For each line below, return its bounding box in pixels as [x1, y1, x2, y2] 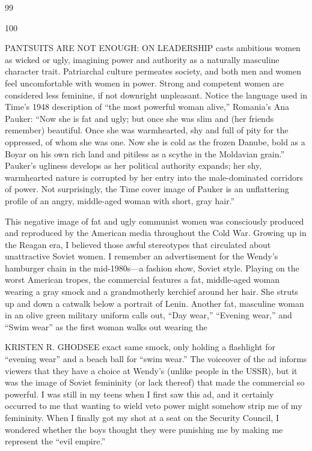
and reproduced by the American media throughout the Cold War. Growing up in [5, 226, 307, 239]
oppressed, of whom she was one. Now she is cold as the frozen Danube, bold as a [5, 135, 305, 148]
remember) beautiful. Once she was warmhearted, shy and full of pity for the [5, 124, 289, 136]
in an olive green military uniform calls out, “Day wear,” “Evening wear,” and [5, 309, 292, 321]
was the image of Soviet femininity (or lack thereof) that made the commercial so [5, 376, 305, 389]
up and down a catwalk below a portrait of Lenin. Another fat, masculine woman [5, 297, 304, 309]
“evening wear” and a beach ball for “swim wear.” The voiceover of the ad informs [5, 353, 307, 365]
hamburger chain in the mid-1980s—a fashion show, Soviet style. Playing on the [5, 261, 299, 274]
